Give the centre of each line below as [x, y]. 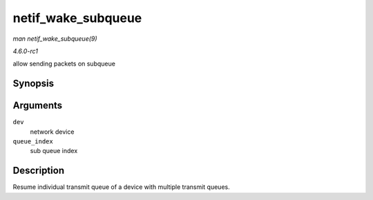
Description [39, 171]
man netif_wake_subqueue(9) [55, 39]
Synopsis [34, 84]
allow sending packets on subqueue [64, 64]
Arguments [38, 106]
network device [52, 132]
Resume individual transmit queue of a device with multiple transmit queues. [122, 187]
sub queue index [54, 151]
